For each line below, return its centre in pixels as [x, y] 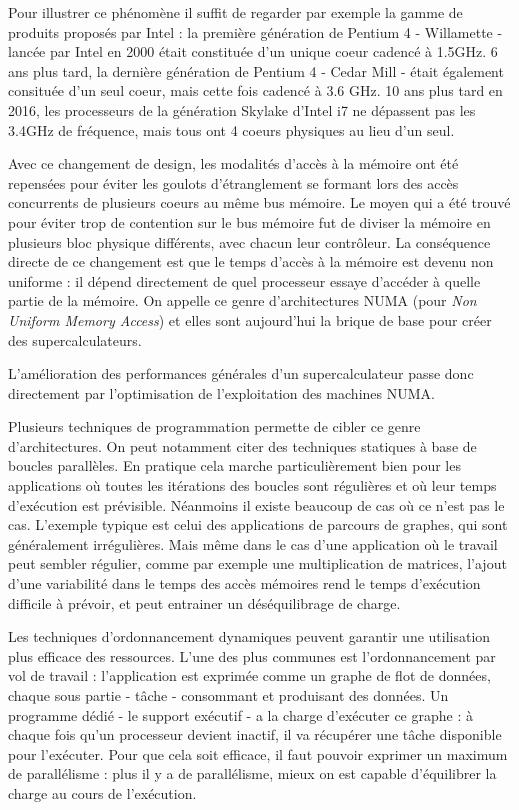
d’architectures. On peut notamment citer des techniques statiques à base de [242, 445]
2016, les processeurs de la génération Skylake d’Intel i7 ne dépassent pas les [242, 109]
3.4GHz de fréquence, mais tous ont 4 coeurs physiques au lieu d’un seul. [231, 129]
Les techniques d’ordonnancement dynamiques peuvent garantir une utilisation [249, 636]
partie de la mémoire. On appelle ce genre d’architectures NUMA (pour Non [242, 300]
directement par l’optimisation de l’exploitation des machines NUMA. [221, 392]
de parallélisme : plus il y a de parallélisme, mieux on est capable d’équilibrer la [252, 773]
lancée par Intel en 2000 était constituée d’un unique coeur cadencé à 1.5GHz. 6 [253, 51]
